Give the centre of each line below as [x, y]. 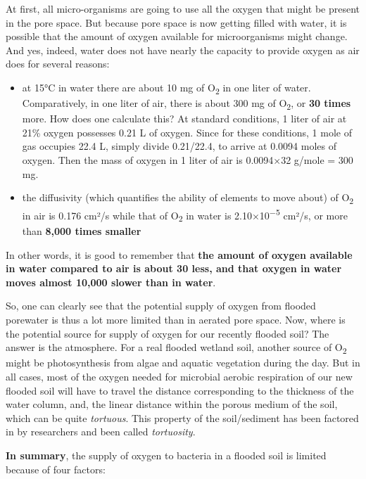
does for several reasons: [58, 64]
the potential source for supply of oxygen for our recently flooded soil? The [168, 333]
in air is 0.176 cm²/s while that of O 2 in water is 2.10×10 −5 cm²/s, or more [185, 215]
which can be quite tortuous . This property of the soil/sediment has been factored [182, 417]
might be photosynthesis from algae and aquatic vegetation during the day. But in [183, 363]
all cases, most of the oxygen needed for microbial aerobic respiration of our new [179, 376]
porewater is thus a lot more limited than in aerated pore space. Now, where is [176, 320]
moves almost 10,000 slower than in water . [111, 282]
